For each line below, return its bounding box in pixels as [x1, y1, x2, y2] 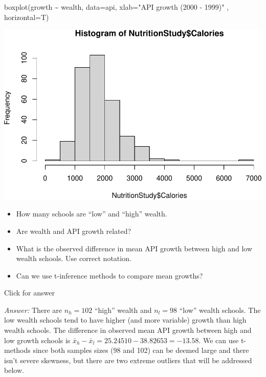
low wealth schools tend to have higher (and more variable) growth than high [4, 314, 247, 325]
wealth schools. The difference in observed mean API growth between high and [4, 325, 252, 335]
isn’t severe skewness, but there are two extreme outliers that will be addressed [4, 354, 252, 365]
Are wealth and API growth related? [16, 225, 131, 236]
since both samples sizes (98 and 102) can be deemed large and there [33, 345, 249, 355]
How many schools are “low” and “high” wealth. [16, 208, 167, 219]
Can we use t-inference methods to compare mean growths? [16, 270, 203, 281]
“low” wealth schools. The [179, 304, 261, 315]
